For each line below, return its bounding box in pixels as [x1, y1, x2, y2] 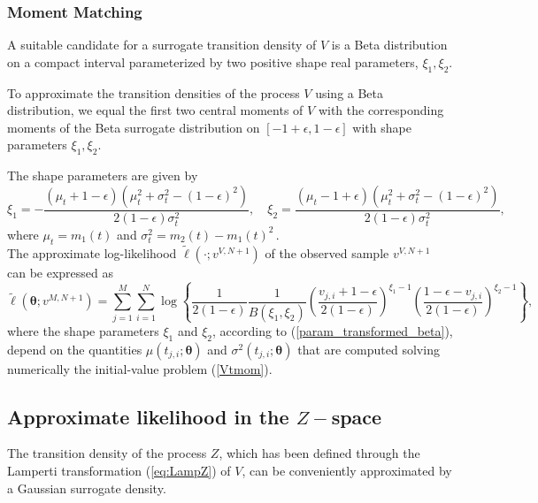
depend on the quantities [7, 339, 142, 358]
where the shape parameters [7, 321, 159, 339]
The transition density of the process [7, 444, 207, 462]
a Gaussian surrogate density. [7, 478, 166, 497]
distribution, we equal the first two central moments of [7, 101, 304, 119]
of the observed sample [265, 243, 389, 262]
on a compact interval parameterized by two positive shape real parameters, [7, 52, 419, 71]
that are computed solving [297, 339, 440, 358]
